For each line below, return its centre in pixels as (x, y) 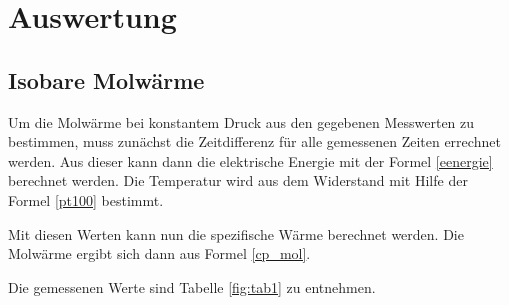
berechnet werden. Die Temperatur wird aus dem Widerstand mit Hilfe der (238, 180)
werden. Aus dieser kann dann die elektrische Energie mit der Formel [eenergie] (250, 160)
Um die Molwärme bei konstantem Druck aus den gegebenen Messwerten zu (241, 121)
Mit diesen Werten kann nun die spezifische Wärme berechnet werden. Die (236, 233)
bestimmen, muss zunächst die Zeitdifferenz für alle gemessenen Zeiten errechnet (254, 141)
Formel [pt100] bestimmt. (86, 199)
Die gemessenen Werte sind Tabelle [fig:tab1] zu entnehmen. (192, 286)
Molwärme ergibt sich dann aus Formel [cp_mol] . (159, 253)
